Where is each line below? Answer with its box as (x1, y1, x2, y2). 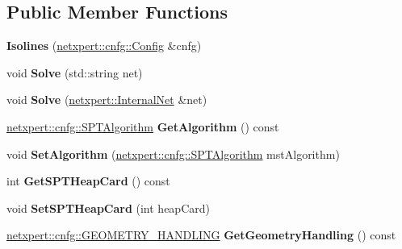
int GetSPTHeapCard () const (6, 172, 170, 189)
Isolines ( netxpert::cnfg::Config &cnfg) (6, 37, 202, 54)
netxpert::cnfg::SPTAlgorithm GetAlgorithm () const (6, 118, 279, 135)
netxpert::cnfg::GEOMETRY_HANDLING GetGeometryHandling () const (6, 226, 396, 243)
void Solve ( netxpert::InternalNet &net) (6, 91, 207, 108)
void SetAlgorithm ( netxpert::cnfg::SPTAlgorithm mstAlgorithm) (6, 145, 340, 162)
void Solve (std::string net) (6, 64, 143, 81)
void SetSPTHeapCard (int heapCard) (6, 199, 210, 216)
